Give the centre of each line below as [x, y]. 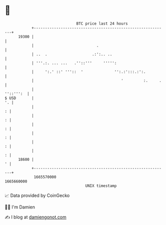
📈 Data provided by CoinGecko [37, 195]
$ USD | [19, 98]
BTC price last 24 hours [102, 24]
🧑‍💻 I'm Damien [20, 207]
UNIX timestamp [101, 186]
